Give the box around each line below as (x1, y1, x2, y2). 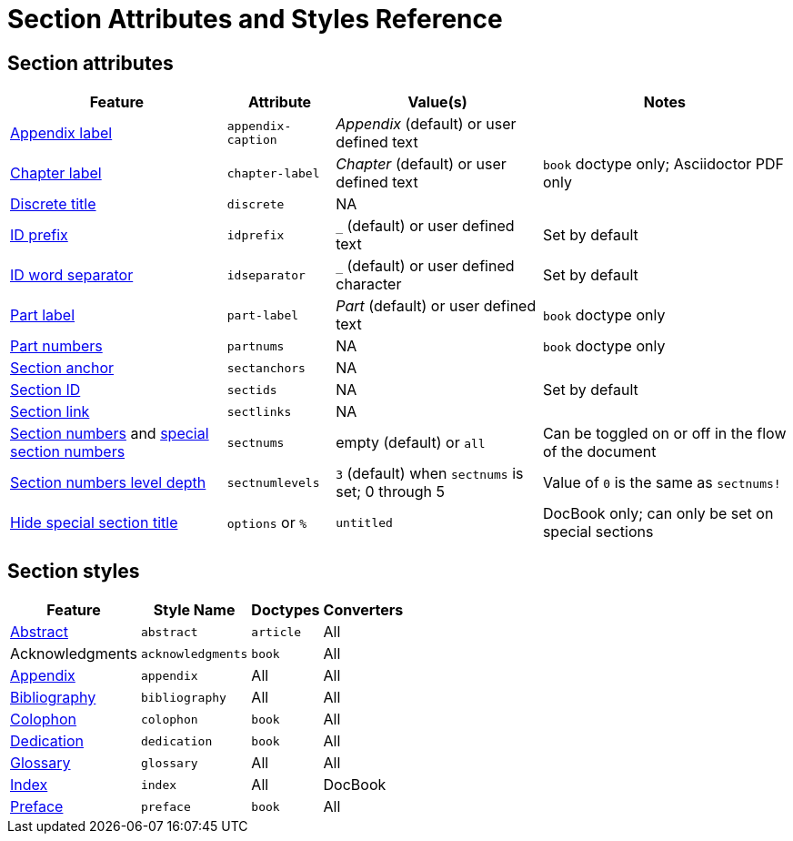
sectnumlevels (226, 475, 320, 490)
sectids (226, 382, 277, 397)
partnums (226, 339, 285, 353)
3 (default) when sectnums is (336, 464, 524, 483)
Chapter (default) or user (336, 155, 507, 174)
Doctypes (251, 601, 320, 620)
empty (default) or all (336, 433, 486, 452)
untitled (336, 515, 393, 530)
